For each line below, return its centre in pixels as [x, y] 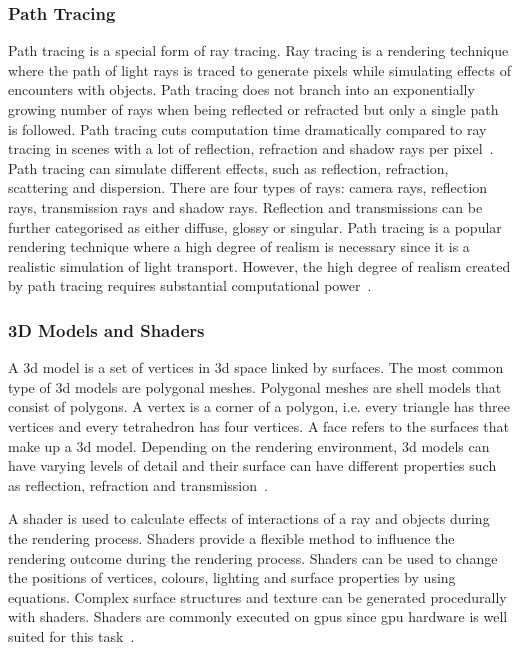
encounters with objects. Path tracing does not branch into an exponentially [241, 89]
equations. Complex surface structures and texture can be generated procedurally [257, 596]
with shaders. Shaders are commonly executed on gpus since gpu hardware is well [258, 616]
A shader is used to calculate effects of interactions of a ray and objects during [249, 518]
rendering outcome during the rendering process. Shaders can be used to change [253, 557]
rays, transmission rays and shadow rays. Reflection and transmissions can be [245, 206]
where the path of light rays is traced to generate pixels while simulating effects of [259, 69]
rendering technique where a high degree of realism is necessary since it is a [239, 246]
